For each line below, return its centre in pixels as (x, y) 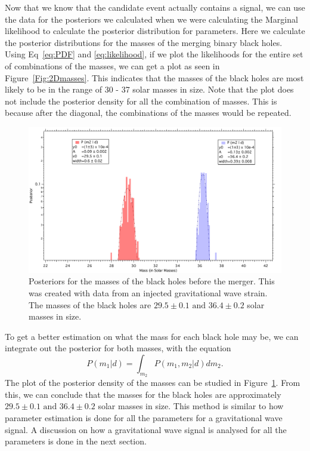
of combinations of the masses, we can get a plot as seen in (112, 65)
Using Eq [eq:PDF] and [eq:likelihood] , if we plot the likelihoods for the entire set (154, 54)
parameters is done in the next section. (76, 441)
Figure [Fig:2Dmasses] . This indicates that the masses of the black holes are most (154, 77)
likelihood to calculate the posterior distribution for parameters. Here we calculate (155, 31)
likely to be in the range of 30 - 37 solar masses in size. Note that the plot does (149, 89)
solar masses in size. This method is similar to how (191, 406)
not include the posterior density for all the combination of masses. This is (141, 101)
